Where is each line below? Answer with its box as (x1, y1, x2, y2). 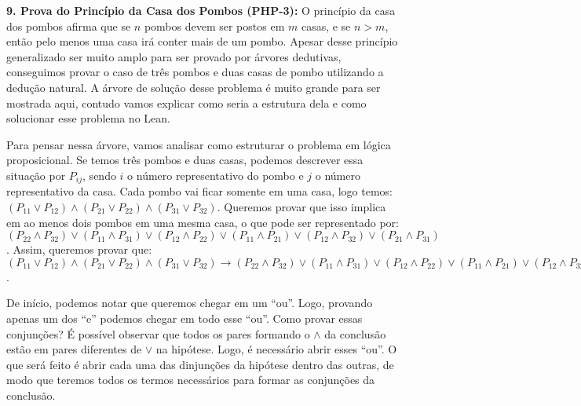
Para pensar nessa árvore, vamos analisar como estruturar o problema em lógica (6, 136, 391, 152)
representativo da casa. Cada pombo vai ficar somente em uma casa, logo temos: (6, 183, 393, 199)
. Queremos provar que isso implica (217, 198, 386, 214)
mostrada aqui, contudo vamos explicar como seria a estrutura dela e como (6, 94, 367, 111)
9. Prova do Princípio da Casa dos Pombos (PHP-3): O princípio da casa (6, 2, 396, 18)
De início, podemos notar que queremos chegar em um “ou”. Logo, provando (6, 294, 373, 311)
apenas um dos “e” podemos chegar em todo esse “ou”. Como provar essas (6, 309, 363, 326)
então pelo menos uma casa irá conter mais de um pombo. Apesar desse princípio (6, 33, 398, 49)
